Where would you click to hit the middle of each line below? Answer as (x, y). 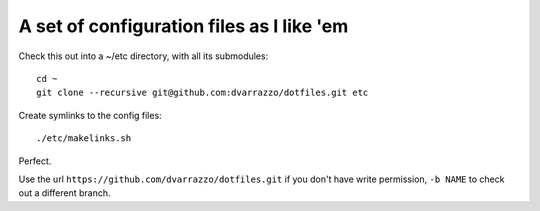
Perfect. (35, 161)
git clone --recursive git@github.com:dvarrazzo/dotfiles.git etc (202, 93)
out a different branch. (64, 193)
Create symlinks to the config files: (90, 115)
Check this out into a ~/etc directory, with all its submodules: (143, 56)
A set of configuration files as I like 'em (183, 26)
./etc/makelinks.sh (84, 138)
